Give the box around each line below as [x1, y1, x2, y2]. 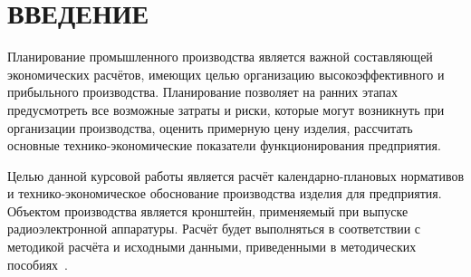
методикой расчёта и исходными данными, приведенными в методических [7, 237, 417, 256]
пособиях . [7, 254, 69, 273]
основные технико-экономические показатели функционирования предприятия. [7, 136, 441, 155]
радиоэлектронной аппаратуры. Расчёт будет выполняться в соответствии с [7, 219, 421, 238]
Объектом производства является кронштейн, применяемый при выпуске [7, 201, 409, 220]
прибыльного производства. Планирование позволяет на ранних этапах [7, 82, 399, 101]
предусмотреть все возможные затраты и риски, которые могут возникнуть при [7, 100, 445, 119]
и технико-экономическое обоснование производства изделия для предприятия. [7, 184, 442, 203]
